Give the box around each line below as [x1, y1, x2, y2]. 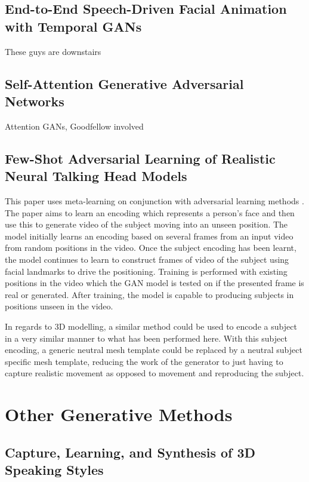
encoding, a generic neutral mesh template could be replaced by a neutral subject [5, 343, 302, 356]
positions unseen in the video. [5, 300, 113, 312]
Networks [5, 91, 64, 110]
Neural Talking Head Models [5, 167, 187, 185]
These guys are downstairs [5, 45, 101, 57]
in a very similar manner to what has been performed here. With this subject [5, 331, 288, 344]
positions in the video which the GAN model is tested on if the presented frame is [5, 277, 304, 289]
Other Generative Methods [5, 402, 233, 426]
